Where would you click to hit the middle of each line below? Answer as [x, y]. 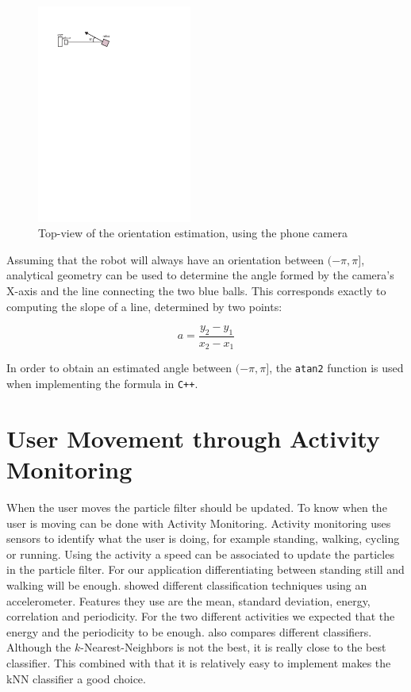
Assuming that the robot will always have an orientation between [165, 259]
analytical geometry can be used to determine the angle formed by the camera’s [200, 275]
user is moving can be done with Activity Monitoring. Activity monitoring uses [199, 523]
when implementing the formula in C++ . [102, 384]
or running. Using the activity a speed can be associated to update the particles [200, 554]
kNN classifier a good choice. [76, 678]
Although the [39, 647]
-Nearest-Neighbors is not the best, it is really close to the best [233, 647]
